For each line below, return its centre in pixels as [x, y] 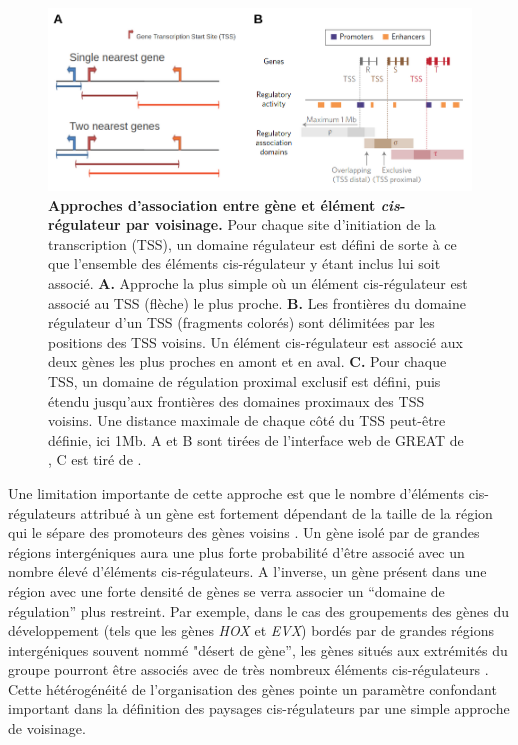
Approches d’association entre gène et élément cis [224, 204]
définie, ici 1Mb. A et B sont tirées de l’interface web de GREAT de [256, 439]
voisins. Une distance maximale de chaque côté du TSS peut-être [247, 420]
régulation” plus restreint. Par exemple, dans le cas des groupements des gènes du [259, 610]
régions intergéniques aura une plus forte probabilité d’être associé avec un [236, 551]
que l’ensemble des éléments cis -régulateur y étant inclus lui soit [244, 263]
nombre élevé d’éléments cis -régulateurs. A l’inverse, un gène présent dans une [247, 571]
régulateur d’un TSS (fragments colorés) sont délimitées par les [241, 322]
